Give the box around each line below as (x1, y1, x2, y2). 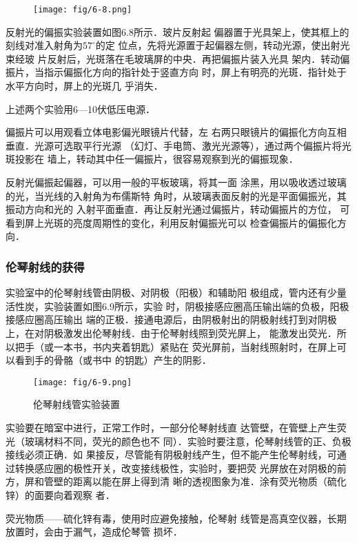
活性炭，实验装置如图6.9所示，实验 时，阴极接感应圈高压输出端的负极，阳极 (6, 298, 349, 313)
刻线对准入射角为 (6, 38, 83, 52)
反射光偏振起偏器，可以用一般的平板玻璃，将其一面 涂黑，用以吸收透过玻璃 (6, 175, 347, 189)
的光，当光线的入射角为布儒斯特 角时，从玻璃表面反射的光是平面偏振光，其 (6, 188, 347, 203)
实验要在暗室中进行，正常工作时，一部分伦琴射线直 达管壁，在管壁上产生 (6, 420, 337, 434)
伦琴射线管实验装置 (33, 397, 120, 411)
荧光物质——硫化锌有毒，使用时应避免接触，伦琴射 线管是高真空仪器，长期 (6, 511, 347, 525)
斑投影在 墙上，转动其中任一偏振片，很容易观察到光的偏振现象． (6, 152, 298, 166)
